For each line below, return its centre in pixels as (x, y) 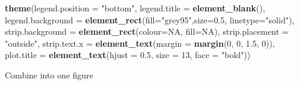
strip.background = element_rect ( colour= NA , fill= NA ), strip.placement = (147, 31)
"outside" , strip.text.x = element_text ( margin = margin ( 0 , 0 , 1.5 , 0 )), (140, 43)
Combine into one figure (49, 75)
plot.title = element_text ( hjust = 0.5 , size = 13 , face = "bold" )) (128, 55)
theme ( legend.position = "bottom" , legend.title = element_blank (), (135, 8)
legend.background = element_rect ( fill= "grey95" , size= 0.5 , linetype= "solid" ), (150, 19)
